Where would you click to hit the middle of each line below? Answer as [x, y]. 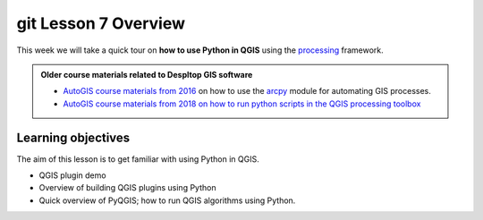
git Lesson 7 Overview [101, 23]
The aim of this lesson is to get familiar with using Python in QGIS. [138, 159]
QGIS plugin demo [72, 175]
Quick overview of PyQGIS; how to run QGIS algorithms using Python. [167, 200]
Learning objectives [73, 137]
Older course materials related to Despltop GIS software [147, 74]
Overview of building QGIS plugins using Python [127, 188]
